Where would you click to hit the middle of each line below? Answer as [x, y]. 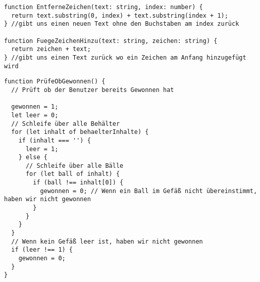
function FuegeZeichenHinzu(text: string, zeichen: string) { [111, 41]
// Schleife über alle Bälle [74, 166]
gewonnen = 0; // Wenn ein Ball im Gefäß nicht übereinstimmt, [149, 191]
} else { [33, 157]
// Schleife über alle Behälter [66, 124]
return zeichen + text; [51, 49]
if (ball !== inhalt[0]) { [78, 183]
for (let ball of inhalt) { [73, 174]
